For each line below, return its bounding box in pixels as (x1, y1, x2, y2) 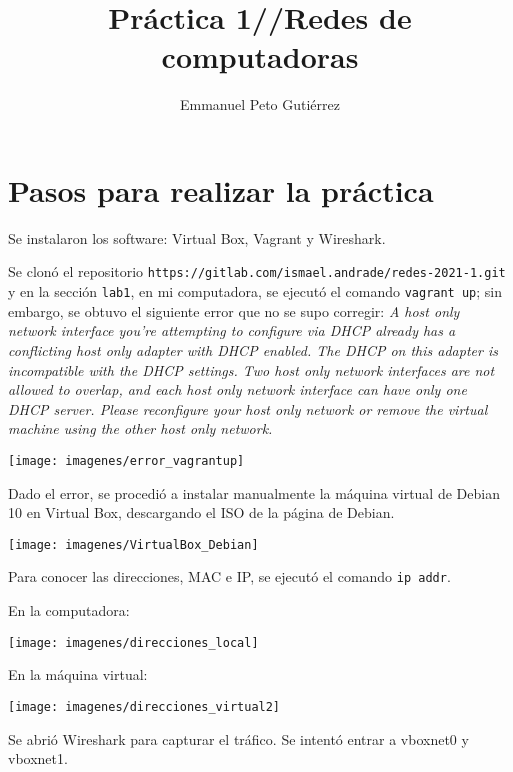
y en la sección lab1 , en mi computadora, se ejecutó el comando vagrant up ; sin (8, 281, 503, 302)
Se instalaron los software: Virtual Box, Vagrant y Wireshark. (8, 227, 386, 248)
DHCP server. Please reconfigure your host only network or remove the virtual (8, 398, 488, 419)
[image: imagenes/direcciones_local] (8, 635, 259, 650)
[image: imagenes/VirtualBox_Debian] (8, 537, 259, 552)
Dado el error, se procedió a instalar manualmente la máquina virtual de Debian (8, 482, 500, 503)
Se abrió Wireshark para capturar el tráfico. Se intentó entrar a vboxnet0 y (8, 728, 469, 749)
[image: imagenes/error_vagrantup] (8, 453, 245, 468)
